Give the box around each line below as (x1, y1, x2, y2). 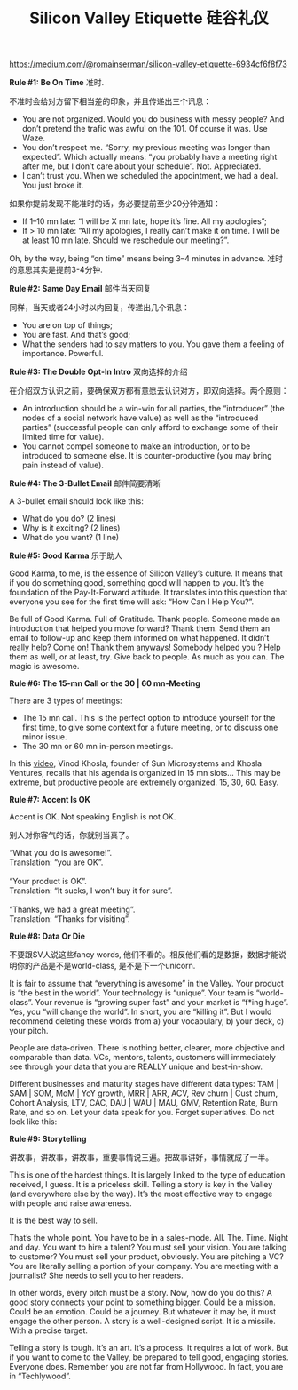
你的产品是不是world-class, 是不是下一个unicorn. (16, 961, 196, 971)
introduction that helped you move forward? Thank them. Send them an (9, 623, 271, 634)
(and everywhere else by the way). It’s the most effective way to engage (9, 1188, 273, 1200)
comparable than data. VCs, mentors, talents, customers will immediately (9, 1052, 277, 1063)
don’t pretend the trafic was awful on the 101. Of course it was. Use (21, 124, 268, 134)
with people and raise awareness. (9, 1198, 133, 1209)
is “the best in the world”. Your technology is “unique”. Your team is (9, 987, 255, 998)
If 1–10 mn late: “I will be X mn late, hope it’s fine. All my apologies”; (21, 216, 268, 227)
